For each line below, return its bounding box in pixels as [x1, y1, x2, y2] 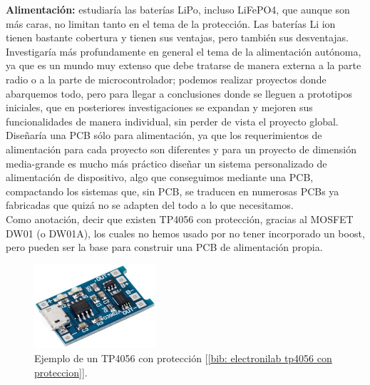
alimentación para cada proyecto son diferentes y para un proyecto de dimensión [6, 141, 356, 156]
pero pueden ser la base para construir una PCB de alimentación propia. [6, 240, 323, 255]
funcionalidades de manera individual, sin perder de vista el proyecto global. [6, 113, 339, 128]
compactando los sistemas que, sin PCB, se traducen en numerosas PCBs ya [6, 183, 339, 198]
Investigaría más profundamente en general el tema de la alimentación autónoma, [6, 43, 361, 58]
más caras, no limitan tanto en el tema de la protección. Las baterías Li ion [6, 16, 336, 31]
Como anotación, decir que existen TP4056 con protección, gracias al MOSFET [6, 211, 354, 226]
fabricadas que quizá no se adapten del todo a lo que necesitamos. [6, 197, 294, 212]
